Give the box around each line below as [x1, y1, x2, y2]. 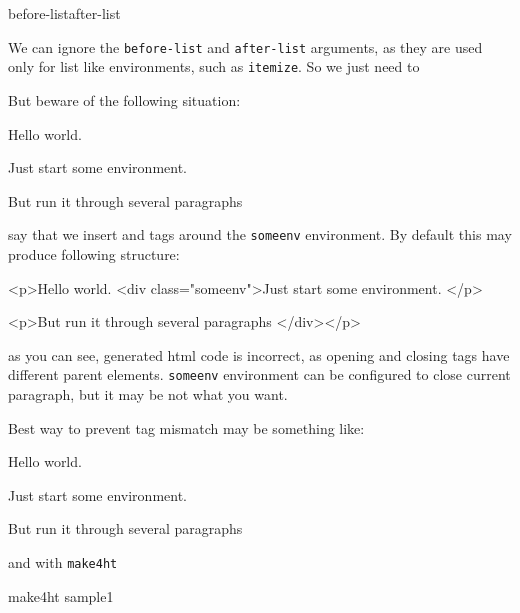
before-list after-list [8, 3, 121, 23]
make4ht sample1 [8, 585, 114, 606]
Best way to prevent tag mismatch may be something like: [8, 417, 365, 438]
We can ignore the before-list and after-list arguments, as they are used [8, 36, 483, 57]
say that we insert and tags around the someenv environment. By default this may [8, 224, 512, 245]
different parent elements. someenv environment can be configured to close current [8, 364, 511, 385]
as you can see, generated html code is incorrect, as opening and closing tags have [8, 344, 510, 365]
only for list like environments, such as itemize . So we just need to [8, 56, 420, 77]
